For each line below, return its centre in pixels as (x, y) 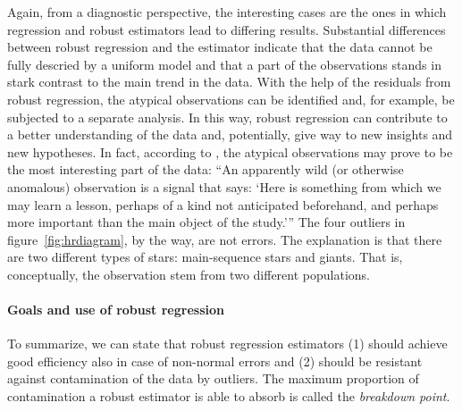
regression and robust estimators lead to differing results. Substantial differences (227, 29)
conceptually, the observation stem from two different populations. (189, 274)
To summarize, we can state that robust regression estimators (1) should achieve (227, 344)
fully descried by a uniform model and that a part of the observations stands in (224, 64)
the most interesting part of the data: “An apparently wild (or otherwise (206, 169)
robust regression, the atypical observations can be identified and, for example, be (231, 99)
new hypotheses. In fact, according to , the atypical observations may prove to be (230, 151)
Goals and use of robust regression (116, 310)
